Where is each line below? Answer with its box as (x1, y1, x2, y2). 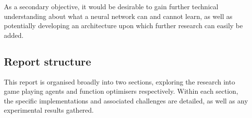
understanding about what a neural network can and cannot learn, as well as (4, 11, 233, 21)
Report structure (4, 53, 91, 68)
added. (4, 30, 24, 40)
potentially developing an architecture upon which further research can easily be (4, 20, 243, 31)
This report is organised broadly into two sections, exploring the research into (4, 76, 235, 86)
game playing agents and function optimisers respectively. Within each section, (4, 86, 238, 96)
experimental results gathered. (4, 105, 94, 115)
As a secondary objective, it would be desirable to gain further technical (4, 1, 218, 11)
